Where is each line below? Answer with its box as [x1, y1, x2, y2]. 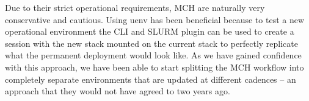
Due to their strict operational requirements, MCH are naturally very [5, 1, 265, 13]
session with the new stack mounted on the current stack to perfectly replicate [5, 37, 298, 49]
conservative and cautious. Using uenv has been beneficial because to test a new [5, 13, 305, 26]
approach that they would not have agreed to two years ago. [5, 85, 230, 97]
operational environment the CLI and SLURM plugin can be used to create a [5, 25, 294, 38]
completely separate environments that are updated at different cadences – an [5, 72, 296, 85]
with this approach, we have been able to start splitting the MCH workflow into [5, 60, 304, 73]
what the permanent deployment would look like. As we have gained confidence [5, 49, 302, 61]
